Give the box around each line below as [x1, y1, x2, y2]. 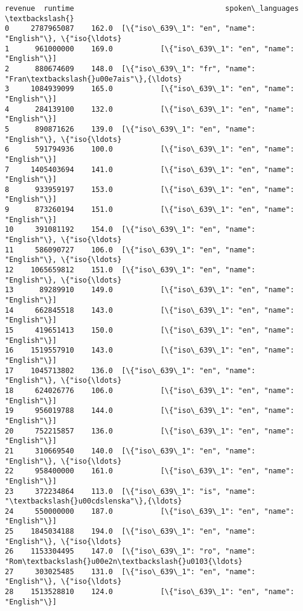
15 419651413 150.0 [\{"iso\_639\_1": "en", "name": [5, 326, 295, 334]
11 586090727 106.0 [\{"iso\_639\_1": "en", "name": [5, 245, 256, 254]
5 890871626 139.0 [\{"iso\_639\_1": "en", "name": [5, 124, 256, 133]
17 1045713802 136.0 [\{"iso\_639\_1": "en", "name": [5, 366, 256, 375]
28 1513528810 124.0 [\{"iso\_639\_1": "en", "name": [5, 587, 295, 597]
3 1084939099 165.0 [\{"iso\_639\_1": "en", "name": [5, 85, 295, 94]
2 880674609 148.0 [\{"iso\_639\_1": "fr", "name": [5, 64, 256, 73]
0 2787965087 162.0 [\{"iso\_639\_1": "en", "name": [5, 24, 256, 33]
